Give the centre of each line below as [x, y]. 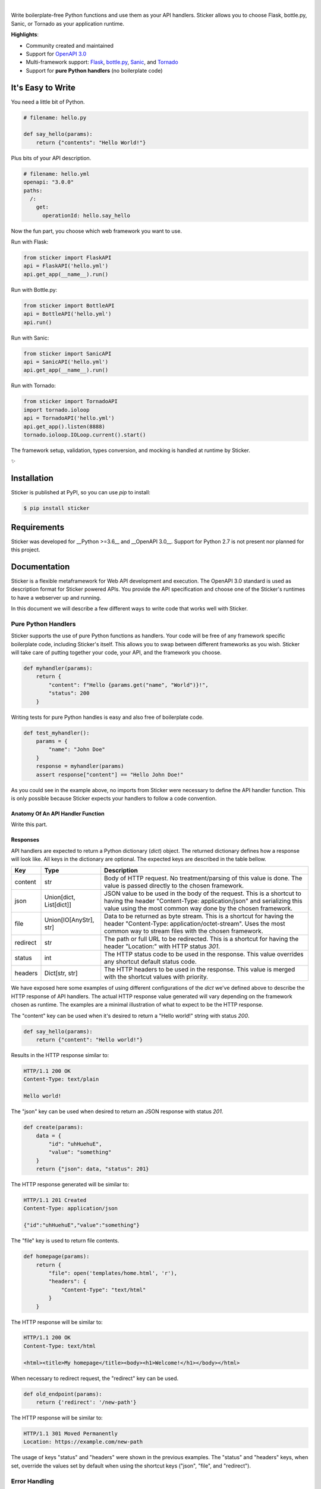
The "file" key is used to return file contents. [65, 1241]
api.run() [38, 322]
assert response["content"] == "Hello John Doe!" [110, 775]
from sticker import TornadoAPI [71, 401]
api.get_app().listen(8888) [64, 426]
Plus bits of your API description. [51, 158]
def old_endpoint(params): [63, 1394]
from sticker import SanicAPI [67, 353]
